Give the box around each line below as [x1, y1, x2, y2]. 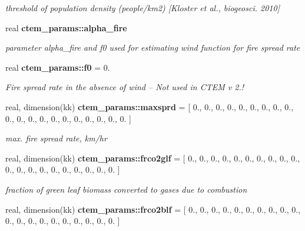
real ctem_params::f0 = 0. [5, 61, 110, 73]
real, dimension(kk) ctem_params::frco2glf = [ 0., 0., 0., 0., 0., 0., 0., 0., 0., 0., [5, 151, 300, 164]
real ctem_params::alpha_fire [5, 21, 127, 34]
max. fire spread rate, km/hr [5, 132, 107, 144]
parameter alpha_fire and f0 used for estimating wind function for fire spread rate [5, 41, 300, 54]
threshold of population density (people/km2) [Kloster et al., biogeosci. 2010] [5, 2, 280, 14]
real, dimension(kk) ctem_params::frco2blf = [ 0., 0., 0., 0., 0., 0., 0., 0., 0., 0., [5, 203, 301, 215]
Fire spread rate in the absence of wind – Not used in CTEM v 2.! [5, 81, 244, 93]
